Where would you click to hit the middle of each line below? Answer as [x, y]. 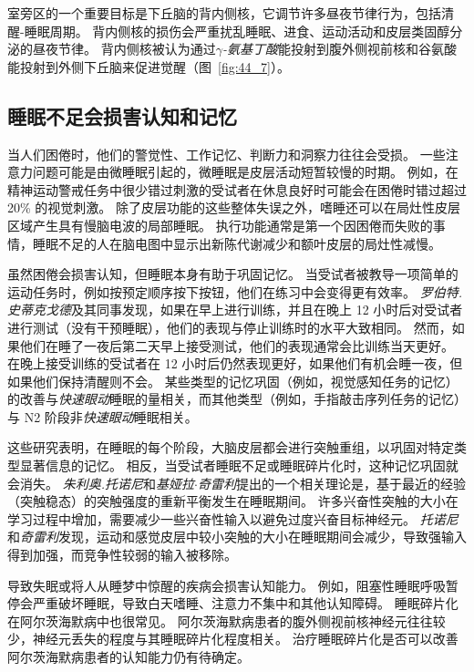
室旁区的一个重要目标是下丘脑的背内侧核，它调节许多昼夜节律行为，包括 [224, 13]
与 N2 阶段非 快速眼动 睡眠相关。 [103, 416]
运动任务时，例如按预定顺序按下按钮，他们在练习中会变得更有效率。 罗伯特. [235, 291]
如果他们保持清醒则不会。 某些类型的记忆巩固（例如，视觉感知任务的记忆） [233, 381]
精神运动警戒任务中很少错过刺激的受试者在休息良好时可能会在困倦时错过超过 [237, 189]
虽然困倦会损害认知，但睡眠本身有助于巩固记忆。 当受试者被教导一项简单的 [233, 274]
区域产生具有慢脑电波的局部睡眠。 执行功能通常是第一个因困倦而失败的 [220, 225]
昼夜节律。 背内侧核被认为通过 [124, 49]
